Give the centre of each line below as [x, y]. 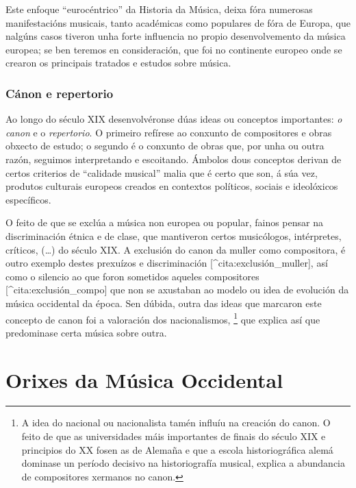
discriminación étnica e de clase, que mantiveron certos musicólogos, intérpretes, [174, 235]
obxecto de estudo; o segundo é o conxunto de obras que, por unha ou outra [165, 146]
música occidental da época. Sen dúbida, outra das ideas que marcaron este [164, 303]
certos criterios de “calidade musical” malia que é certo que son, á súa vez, [162, 172]
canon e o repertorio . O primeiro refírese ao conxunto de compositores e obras [169, 132]
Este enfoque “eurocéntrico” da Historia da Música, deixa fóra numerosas [159, 9]
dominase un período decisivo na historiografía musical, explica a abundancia [183, 463]
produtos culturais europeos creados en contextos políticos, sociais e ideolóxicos [172, 186]
